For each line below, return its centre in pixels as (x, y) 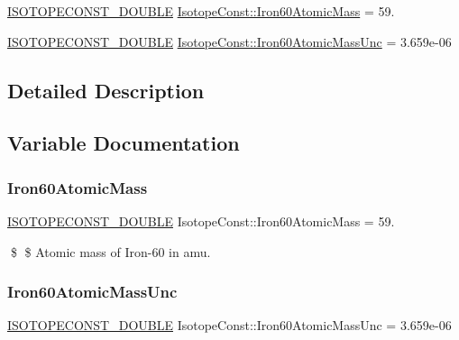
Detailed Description (106, 90)
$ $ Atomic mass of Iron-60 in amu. (110, 251)
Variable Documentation (124, 143)
